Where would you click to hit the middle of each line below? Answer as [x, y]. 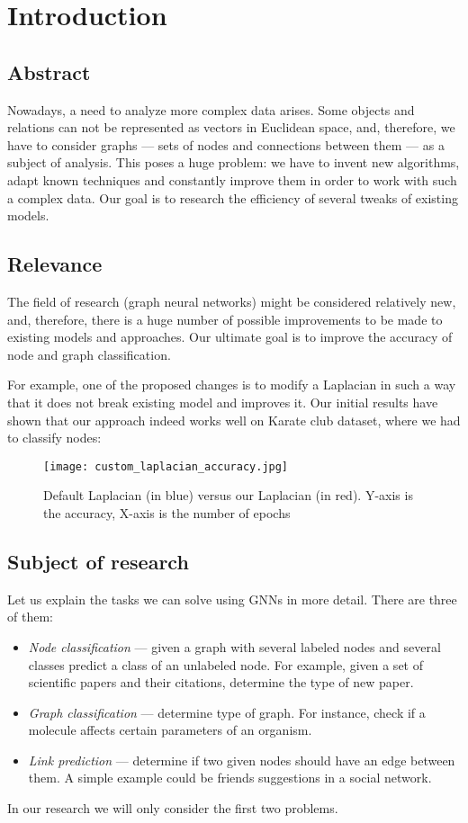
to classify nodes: [54, 438]
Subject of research [98, 561]
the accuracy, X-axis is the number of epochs [167, 512]
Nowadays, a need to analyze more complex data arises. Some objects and [211, 109]
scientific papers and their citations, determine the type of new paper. [221, 682]
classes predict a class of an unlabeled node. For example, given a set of [225, 664]
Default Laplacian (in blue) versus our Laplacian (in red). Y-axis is [228, 495]
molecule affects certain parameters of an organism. [170, 730]
